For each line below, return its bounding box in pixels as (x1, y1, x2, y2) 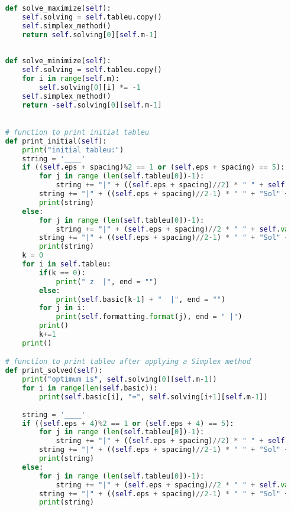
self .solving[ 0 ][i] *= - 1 (38, 83, 141, 92)
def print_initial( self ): (5, 136, 107, 145)
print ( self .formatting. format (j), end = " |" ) (56, 313, 242, 321)
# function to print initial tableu (5, 128, 150, 136)
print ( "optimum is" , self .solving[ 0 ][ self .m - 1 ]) (22, 375, 217, 384)
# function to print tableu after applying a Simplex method (5, 357, 251, 366)
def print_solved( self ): (5, 366, 103, 375)
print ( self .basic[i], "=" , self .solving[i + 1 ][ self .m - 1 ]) (38, 392, 268, 401)
